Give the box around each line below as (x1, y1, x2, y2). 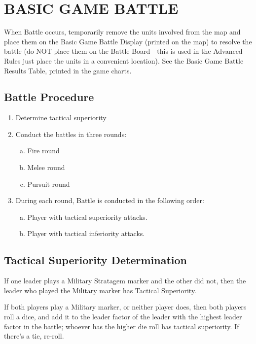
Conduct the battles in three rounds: (15, 129, 127, 139)
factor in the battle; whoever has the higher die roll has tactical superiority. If (4, 321, 239, 331)
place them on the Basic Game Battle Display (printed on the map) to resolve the (4, 36, 252, 46)
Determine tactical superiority (15, 112, 107, 123)
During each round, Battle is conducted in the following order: (15, 195, 204, 206)
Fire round (27, 145, 60, 156)
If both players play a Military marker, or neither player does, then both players (4, 302, 247, 312)
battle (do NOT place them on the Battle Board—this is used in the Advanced (4, 46, 243, 56)
